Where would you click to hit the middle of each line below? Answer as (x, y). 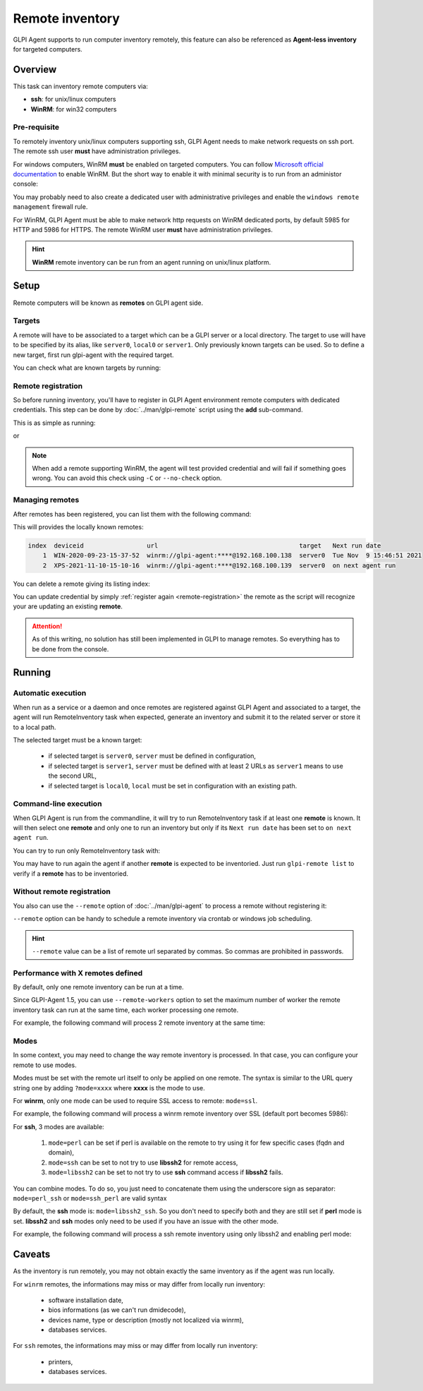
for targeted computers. (48, 49)
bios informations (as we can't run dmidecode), (117, 1310)
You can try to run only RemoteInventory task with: (87, 850)
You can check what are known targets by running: (87, 368)
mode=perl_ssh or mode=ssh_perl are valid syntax (90, 1198)
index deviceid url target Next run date (204, 546)
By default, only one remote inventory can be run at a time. (98, 987)
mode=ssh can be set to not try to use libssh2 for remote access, (143, 1162)
